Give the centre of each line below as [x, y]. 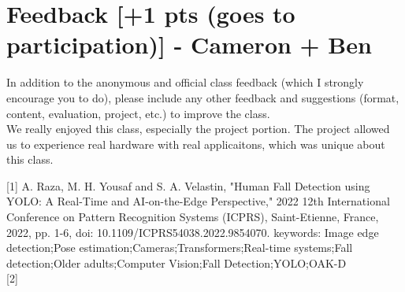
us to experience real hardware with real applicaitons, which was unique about [196, 144]
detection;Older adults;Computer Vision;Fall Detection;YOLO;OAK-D [176, 262]
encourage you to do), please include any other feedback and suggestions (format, [203, 97]
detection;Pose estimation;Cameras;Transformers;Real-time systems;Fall [180, 248]
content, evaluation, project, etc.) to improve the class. [138, 113]
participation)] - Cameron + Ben [189, 44]
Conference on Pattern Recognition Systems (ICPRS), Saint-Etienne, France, [193, 217]
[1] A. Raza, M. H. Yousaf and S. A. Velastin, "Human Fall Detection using [188, 185]
